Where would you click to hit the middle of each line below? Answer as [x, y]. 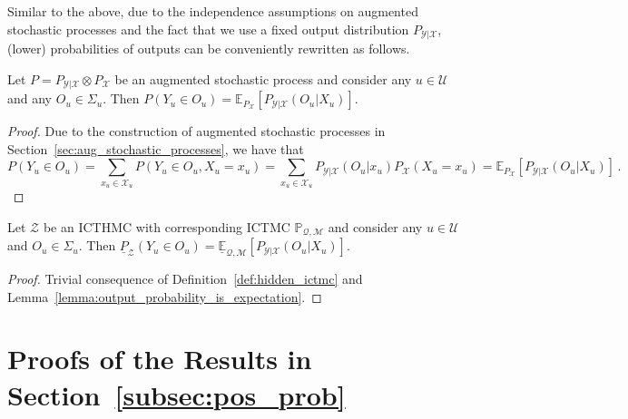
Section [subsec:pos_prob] [177, 394]
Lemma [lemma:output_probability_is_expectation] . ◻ [165, 296]
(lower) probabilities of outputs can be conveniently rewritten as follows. [209, 49]
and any [30, 98]
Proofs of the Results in [160, 359]
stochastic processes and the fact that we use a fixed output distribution [208, 29]
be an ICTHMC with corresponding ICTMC [167, 226]
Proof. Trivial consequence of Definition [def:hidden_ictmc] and [185, 279]
